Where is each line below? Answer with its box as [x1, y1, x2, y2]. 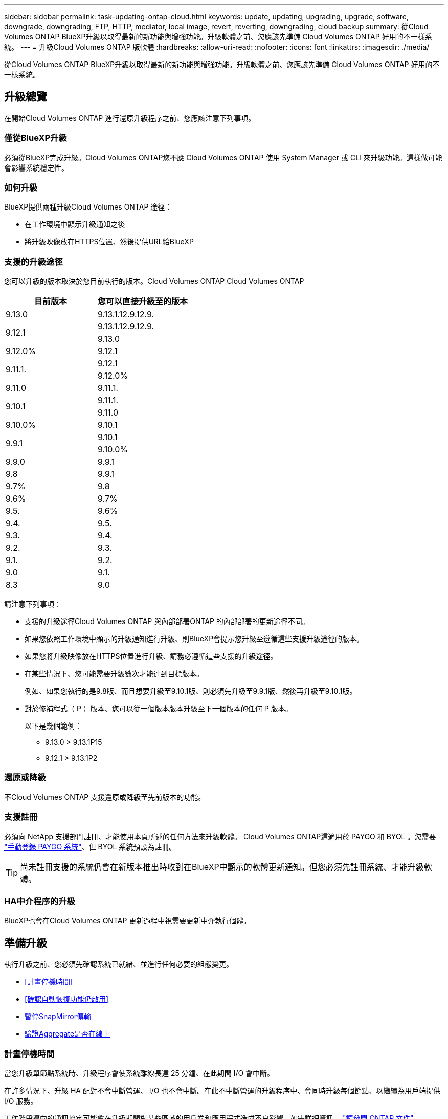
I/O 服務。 [4, 1096, 38, 1105]
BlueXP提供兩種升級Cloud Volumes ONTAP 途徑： [4, 202, 172, 212]
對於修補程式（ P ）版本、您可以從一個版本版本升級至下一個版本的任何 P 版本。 [25, 704, 293, 713]
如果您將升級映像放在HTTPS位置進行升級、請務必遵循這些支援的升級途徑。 [25, 652, 278, 661]
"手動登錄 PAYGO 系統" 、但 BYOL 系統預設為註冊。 [4, 842, 176, 851]
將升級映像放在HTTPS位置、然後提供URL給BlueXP [25, 237, 194, 246]
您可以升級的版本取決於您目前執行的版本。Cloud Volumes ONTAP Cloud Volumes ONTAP [4, 277, 304, 286]
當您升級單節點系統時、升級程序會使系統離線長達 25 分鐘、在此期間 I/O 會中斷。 [4, 1068, 275, 1077]
